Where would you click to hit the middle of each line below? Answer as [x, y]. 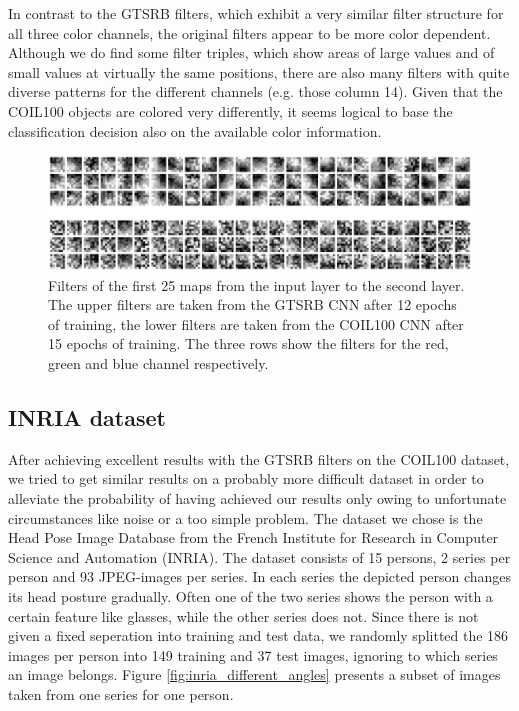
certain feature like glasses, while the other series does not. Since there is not [243, 615]
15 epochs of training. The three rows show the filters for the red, [248, 343]
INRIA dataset [87, 417]
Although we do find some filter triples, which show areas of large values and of [251, 52]
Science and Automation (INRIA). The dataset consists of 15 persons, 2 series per [259, 556]
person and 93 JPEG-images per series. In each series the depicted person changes [260, 576]
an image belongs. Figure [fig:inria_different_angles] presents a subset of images [254, 674]
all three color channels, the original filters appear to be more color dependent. [249, 32]
